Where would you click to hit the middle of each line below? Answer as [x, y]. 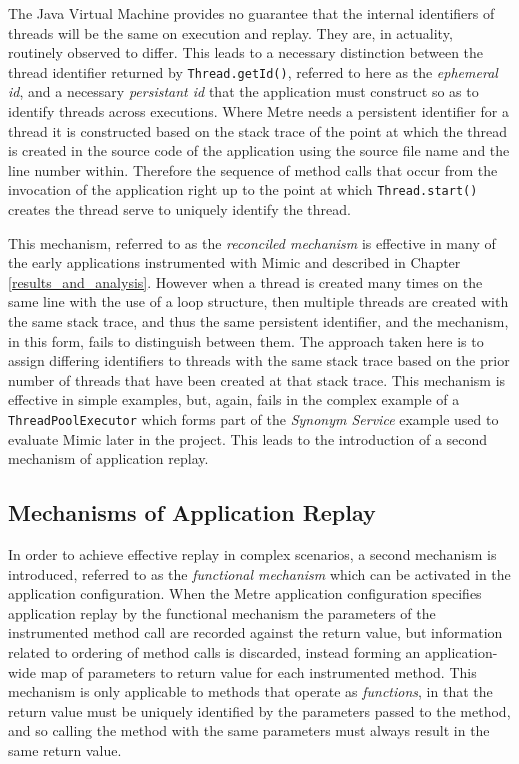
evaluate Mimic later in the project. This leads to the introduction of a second [248, 438]
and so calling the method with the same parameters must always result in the [249, 730]
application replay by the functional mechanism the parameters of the [222, 612]
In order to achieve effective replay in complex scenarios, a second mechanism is [252, 554]
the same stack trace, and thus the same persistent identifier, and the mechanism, [258, 321]
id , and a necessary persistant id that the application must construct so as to [243, 91]
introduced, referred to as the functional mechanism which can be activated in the [259, 573]
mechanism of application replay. [108, 458]
